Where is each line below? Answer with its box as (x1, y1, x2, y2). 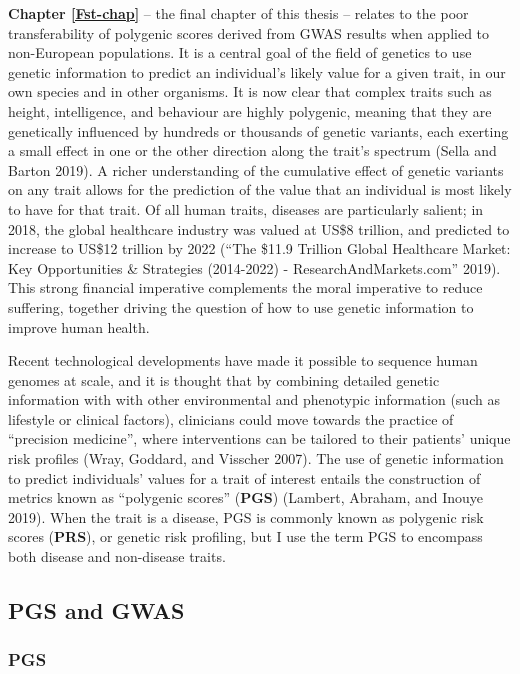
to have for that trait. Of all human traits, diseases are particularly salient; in (8, 198, 484, 219)
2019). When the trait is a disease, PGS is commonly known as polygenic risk (8, 506, 484, 527)
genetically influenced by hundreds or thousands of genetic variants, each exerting (8, 120, 509, 141)
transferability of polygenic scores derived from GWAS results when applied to (8, 22, 490, 43)
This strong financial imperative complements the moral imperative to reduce (8, 277, 483, 298)
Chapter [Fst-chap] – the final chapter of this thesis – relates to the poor (8, 3, 469, 23)
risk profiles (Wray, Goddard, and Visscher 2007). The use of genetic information (8, 448, 504, 469)
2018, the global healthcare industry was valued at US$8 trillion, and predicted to (8, 218, 510, 239)
